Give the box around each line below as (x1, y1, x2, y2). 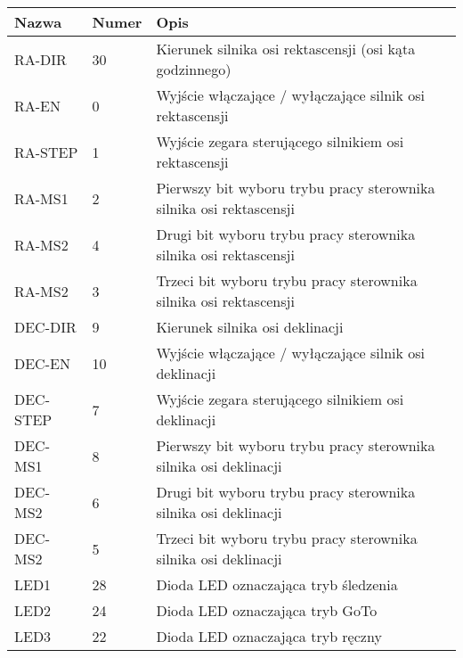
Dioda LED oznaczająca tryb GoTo (156, 600, 378, 621)
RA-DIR (14, 48, 67, 70)
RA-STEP (14, 141, 78, 162)
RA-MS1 (14, 187, 69, 209)
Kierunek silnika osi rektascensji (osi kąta (156, 38, 416, 59)
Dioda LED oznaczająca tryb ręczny (156, 626, 382, 646)
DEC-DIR (14, 317, 77, 337)
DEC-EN (14, 352, 70, 374)
